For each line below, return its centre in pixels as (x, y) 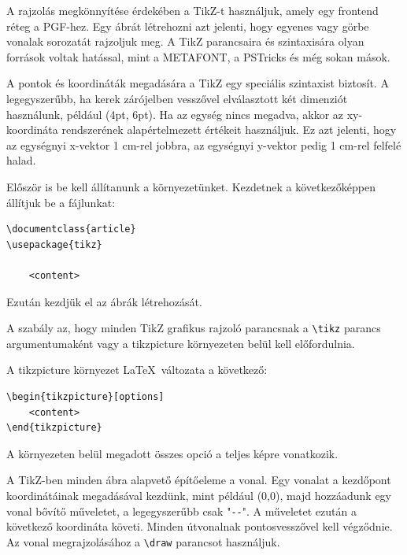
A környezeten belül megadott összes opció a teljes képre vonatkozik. (172, 453)
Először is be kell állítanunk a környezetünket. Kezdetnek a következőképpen (191, 186)
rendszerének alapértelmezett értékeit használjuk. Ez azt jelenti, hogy (229, 129)
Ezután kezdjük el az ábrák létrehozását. (104, 301)
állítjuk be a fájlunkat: (61, 202)
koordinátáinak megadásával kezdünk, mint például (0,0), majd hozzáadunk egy (199, 495)
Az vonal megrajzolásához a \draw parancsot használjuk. (143, 541)
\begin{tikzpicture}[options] (85, 396)
